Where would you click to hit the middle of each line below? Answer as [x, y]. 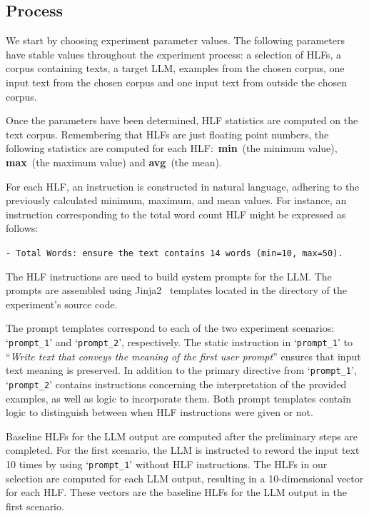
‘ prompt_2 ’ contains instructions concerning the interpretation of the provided [176, 384]
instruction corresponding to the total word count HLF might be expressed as [176, 214]
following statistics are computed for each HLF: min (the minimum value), [172, 148]
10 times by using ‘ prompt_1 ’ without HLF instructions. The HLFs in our [167, 464]
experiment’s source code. [62, 304]
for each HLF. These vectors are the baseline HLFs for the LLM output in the [176, 492]
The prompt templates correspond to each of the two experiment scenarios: [170, 328]
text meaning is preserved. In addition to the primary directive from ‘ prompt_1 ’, [181, 370]
